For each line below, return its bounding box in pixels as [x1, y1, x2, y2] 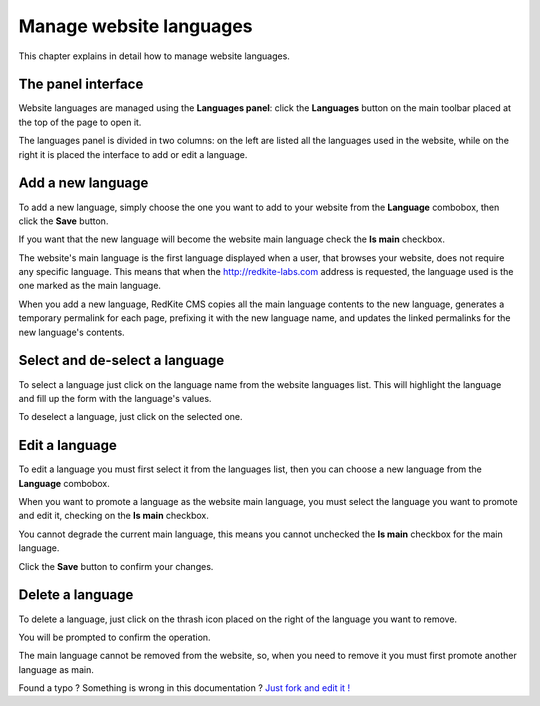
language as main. [18, 663, 94, 675]
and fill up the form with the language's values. [18, 392, 212, 404]
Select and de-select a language [18, 352, 225, 369]
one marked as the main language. [18, 280, 162, 292]
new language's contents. [18, 326, 125, 338]
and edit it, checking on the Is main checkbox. [18, 510, 209, 522]
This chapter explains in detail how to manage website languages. [18, 50, 290, 62]
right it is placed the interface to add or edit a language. [18, 148, 248, 160]
